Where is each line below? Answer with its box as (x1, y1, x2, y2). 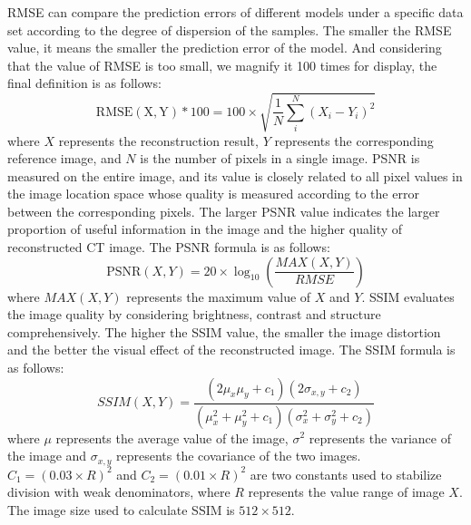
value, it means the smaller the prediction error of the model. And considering (7, 38, 442, 57)
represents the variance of (309, 428, 451, 447)
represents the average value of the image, (55, 428, 289, 447)
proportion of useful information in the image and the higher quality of (7, 219, 403, 238)
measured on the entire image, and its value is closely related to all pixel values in (7, 166, 463, 185)
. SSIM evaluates (361, 287, 455, 306)
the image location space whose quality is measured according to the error (7, 184, 419, 203)
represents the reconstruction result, (58, 131, 259, 150)
